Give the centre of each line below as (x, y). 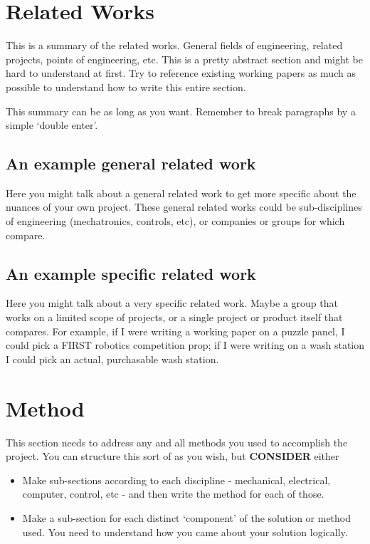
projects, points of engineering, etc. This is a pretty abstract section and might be (184, 59)
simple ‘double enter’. (52, 125)
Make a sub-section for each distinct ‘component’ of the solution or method (187, 517)
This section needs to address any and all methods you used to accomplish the (177, 442)
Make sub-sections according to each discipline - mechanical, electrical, (176, 480)
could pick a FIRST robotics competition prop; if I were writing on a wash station (185, 345)
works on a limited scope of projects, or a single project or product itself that (174, 317)
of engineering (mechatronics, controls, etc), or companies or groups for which (175, 221)
